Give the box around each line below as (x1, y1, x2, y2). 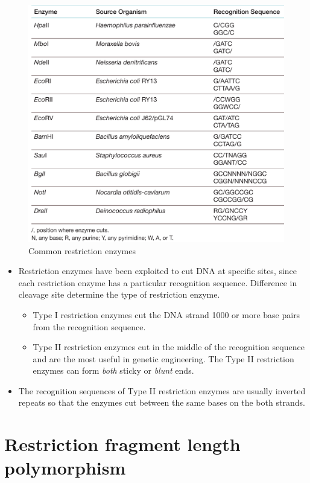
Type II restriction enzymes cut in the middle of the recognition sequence (33, 341, 305, 353)
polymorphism (4, 455, 126, 480)
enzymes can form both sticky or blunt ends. (33, 364, 194, 377)
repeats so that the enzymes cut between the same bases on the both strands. (18, 396, 305, 409)
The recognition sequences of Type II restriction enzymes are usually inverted (18, 384, 306, 397)
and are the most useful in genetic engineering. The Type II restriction (33, 352, 294, 365)
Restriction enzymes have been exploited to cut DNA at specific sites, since (18, 264, 297, 277)
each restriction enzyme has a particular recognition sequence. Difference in (18, 276, 297, 289)
